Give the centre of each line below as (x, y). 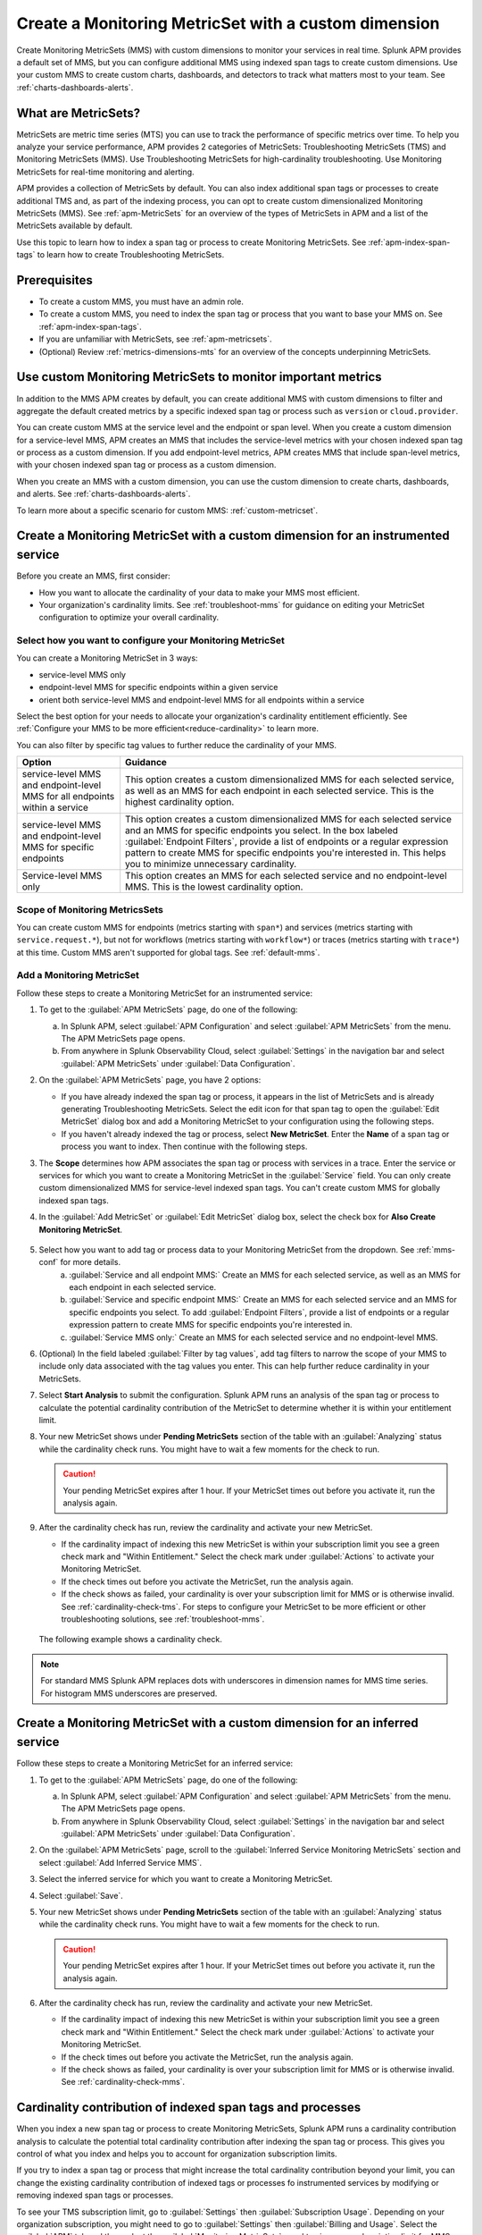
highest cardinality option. (180, 802)
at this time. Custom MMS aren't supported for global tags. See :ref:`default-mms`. (168, 952)
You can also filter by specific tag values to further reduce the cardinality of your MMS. (177, 745)
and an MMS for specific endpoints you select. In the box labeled (262, 831)
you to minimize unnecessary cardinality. (211, 864)
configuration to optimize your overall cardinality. (129, 618)
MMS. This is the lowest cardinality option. (214, 887)
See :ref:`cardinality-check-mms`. (123, 2082)
